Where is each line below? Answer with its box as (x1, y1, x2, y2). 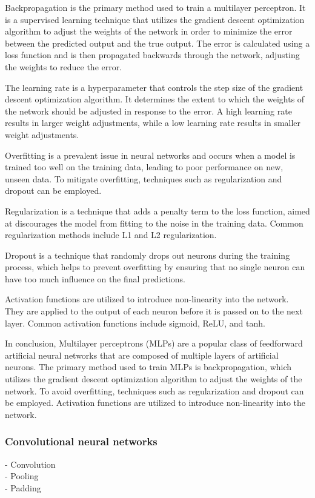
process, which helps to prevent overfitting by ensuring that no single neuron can (5, 261, 305, 273)
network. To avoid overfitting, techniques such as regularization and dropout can (5, 384, 304, 397)
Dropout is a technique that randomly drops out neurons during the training (5, 248, 290, 261)
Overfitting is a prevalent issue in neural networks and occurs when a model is (5, 148, 296, 161)
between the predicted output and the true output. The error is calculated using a (5, 36, 310, 49)
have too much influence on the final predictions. (5, 272, 186, 285)
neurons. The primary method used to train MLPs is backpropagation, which (5, 360, 292, 373)
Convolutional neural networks (5, 434, 157, 449)
